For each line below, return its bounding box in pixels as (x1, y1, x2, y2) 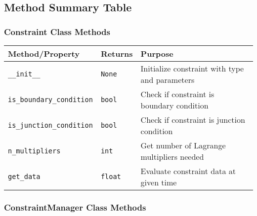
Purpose (140, 48, 173, 59)
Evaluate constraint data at (140, 165, 236, 177)
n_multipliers (8, 147, 61, 155)
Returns (100, 48, 133, 59)
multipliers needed (140, 151, 204, 162)
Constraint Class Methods (4, 25, 110, 37)
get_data (8, 173, 41, 180)
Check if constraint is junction (140, 114, 245, 125)
